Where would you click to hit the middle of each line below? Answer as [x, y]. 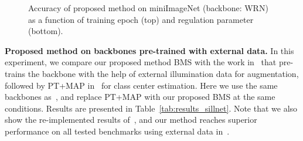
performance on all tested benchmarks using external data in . [117, 131]
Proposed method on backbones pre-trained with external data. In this [149, 50]
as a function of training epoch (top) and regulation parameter [141, 19]
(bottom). [46, 31]
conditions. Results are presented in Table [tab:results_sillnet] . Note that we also [151, 108]
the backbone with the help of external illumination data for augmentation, [163, 73]
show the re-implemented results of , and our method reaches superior [131, 120]
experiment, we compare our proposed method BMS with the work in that [141, 62]
